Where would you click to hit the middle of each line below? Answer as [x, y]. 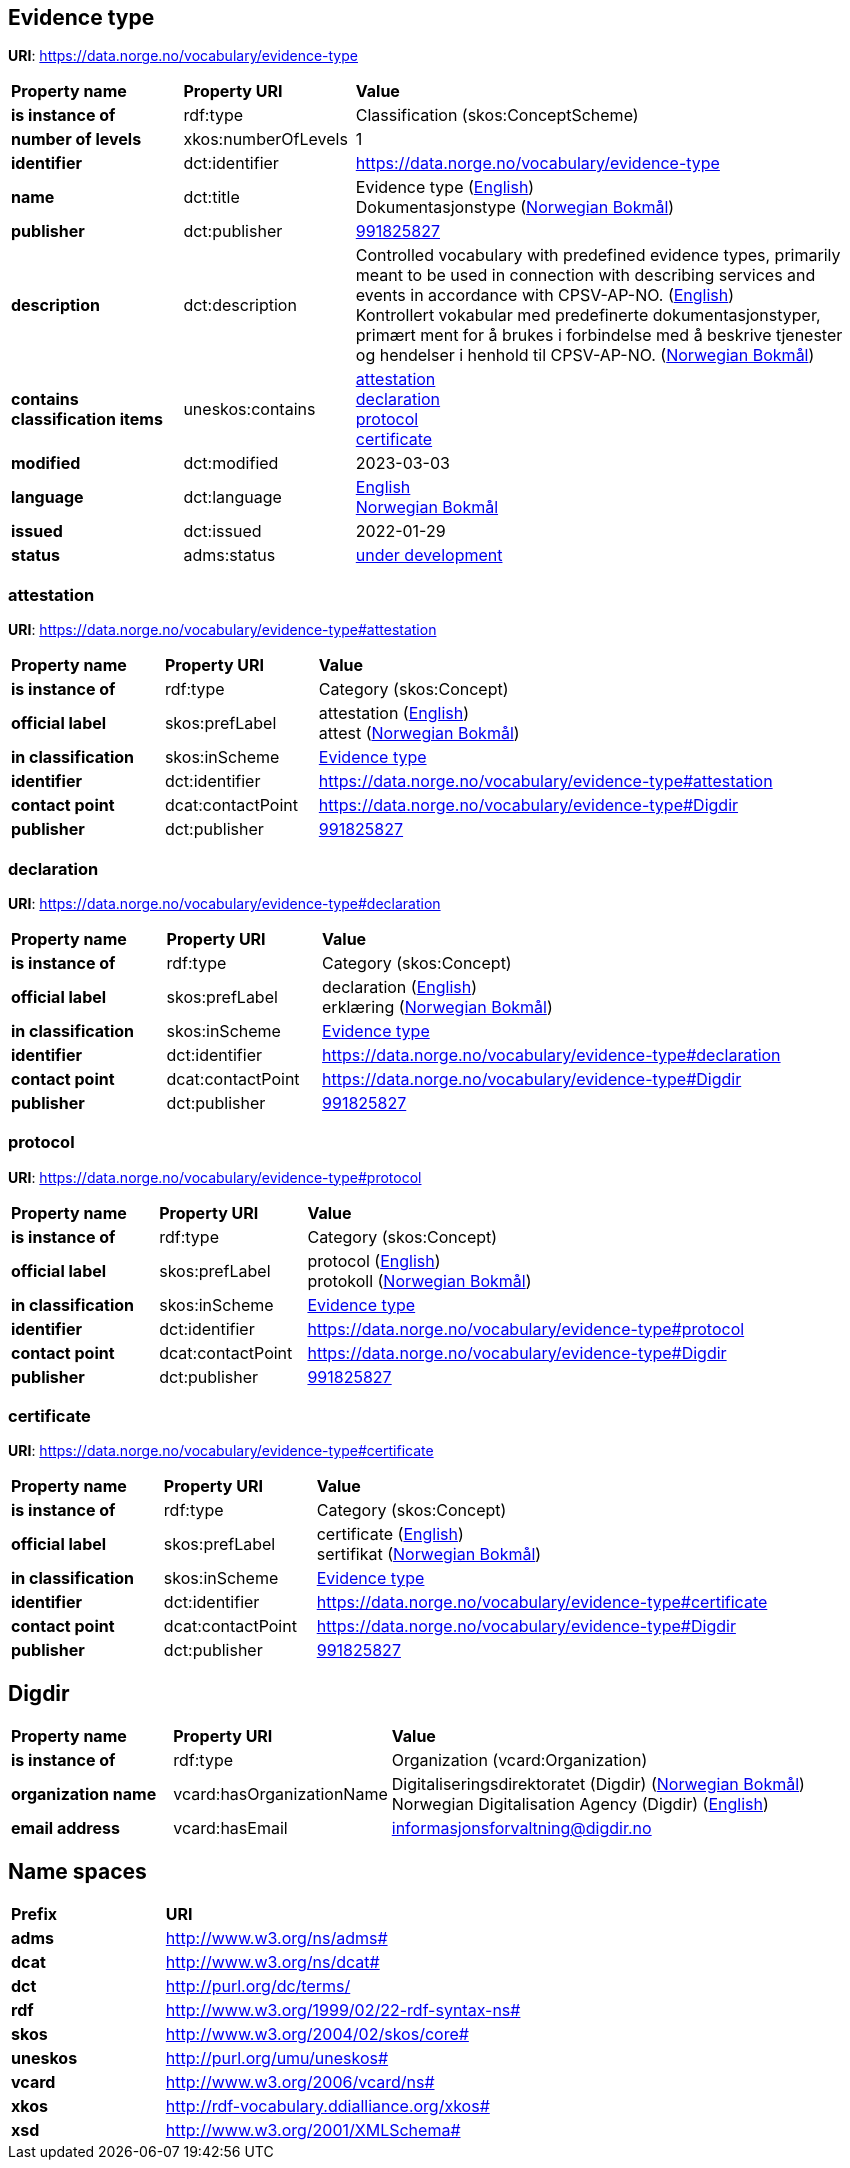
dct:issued [222, 531]
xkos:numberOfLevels [265, 139]
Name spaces [77, 1871]
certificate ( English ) [390, 1534]
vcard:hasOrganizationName [280, 1794]
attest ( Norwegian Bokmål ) [419, 733]
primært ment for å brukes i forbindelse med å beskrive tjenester [599, 335]
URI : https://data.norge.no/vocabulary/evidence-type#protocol [215, 1177]
